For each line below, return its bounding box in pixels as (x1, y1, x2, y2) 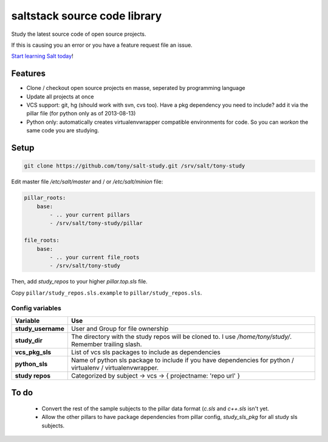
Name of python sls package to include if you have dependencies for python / (70, 356, 294, 364)
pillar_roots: (24, 194, 66, 202)
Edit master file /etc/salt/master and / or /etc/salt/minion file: (11, 178, 163, 185)
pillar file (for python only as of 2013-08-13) (26, 110, 136, 117)
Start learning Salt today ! (11, 52, 73, 60)
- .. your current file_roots (49, 254, 140, 260)
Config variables (11, 304, 62, 313)
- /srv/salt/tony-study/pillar (49, 220, 143, 227)
